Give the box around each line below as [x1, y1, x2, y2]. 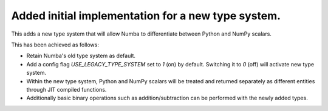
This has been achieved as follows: [11, 41, 100, 48]
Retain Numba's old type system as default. [26, 52, 136, 60]
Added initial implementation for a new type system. [11, 9, 281, 22]
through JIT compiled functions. [26, 86, 107, 93]
